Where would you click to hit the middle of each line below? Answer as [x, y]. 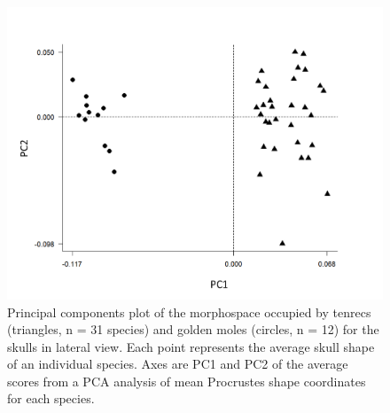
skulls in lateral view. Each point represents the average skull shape [191, 346]
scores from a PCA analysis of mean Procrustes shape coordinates [187, 381]
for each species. [51, 398]
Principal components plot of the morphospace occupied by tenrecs [189, 312]
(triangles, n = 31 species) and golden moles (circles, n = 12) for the [193, 329]
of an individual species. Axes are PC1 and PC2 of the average [178, 364]
